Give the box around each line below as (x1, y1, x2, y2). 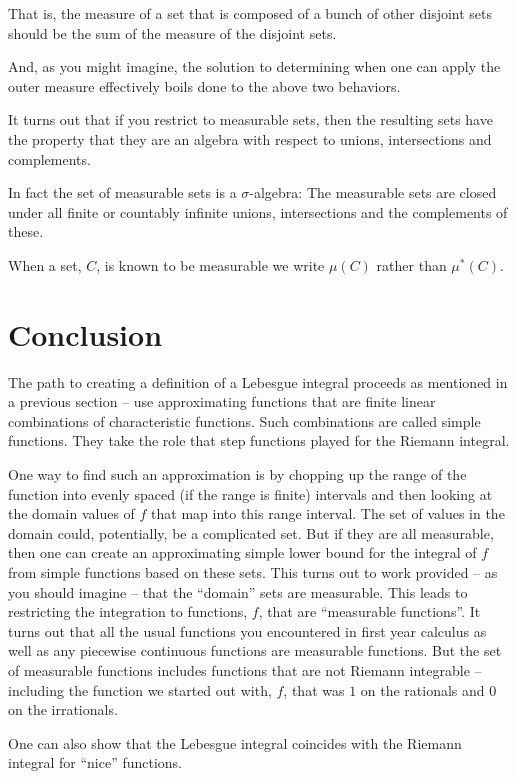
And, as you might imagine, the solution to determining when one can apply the (8, 56, 501, 77)
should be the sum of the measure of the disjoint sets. (8, 22, 337, 43)
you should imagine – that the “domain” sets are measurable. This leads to (8, 581, 468, 602)
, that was (283, 679, 345, 700)
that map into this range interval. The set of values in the (151, 503, 505, 524)
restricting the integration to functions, (8, 601, 248, 622)
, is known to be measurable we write (96, 254, 325, 275)
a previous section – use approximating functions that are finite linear (8, 391, 436, 412)
